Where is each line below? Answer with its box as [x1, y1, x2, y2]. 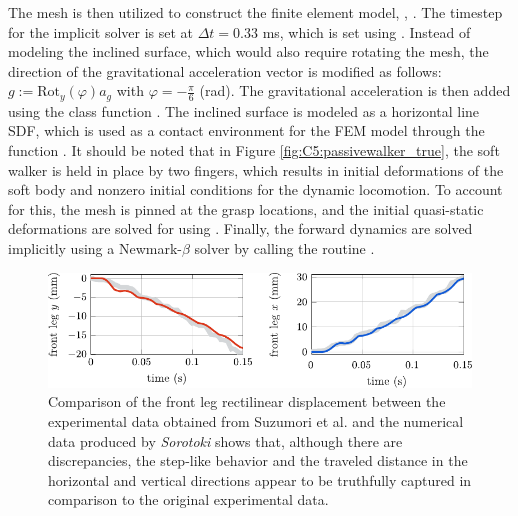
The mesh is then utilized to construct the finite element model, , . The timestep [8, 2, 503, 22]
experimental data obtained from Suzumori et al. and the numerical [48, 410, 464, 431]
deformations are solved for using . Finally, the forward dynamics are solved [8, 218, 473, 239]
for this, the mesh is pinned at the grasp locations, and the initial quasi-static [8, 198, 484, 219]
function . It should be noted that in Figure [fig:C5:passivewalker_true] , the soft [8, 140, 500, 161]
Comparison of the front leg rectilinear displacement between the [48, 391, 446, 412]
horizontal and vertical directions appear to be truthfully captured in [48, 469, 472, 490]
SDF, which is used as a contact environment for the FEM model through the [8, 120, 485, 141]
